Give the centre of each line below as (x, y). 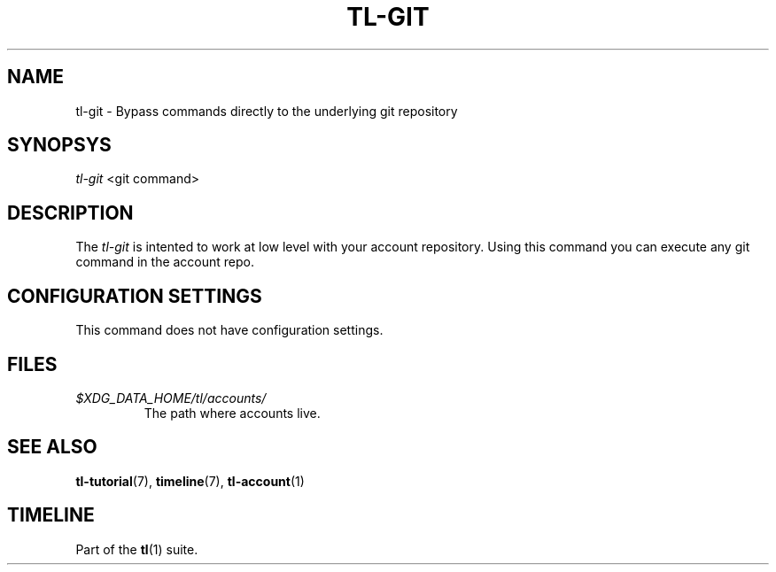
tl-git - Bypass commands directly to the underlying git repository (267, 111)
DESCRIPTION (70, 213)
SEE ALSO (52, 447)
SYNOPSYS (59, 145)
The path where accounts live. (232, 413)
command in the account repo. (165, 262)
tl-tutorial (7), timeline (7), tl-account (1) (190, 481)
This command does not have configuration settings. (229, 330)
